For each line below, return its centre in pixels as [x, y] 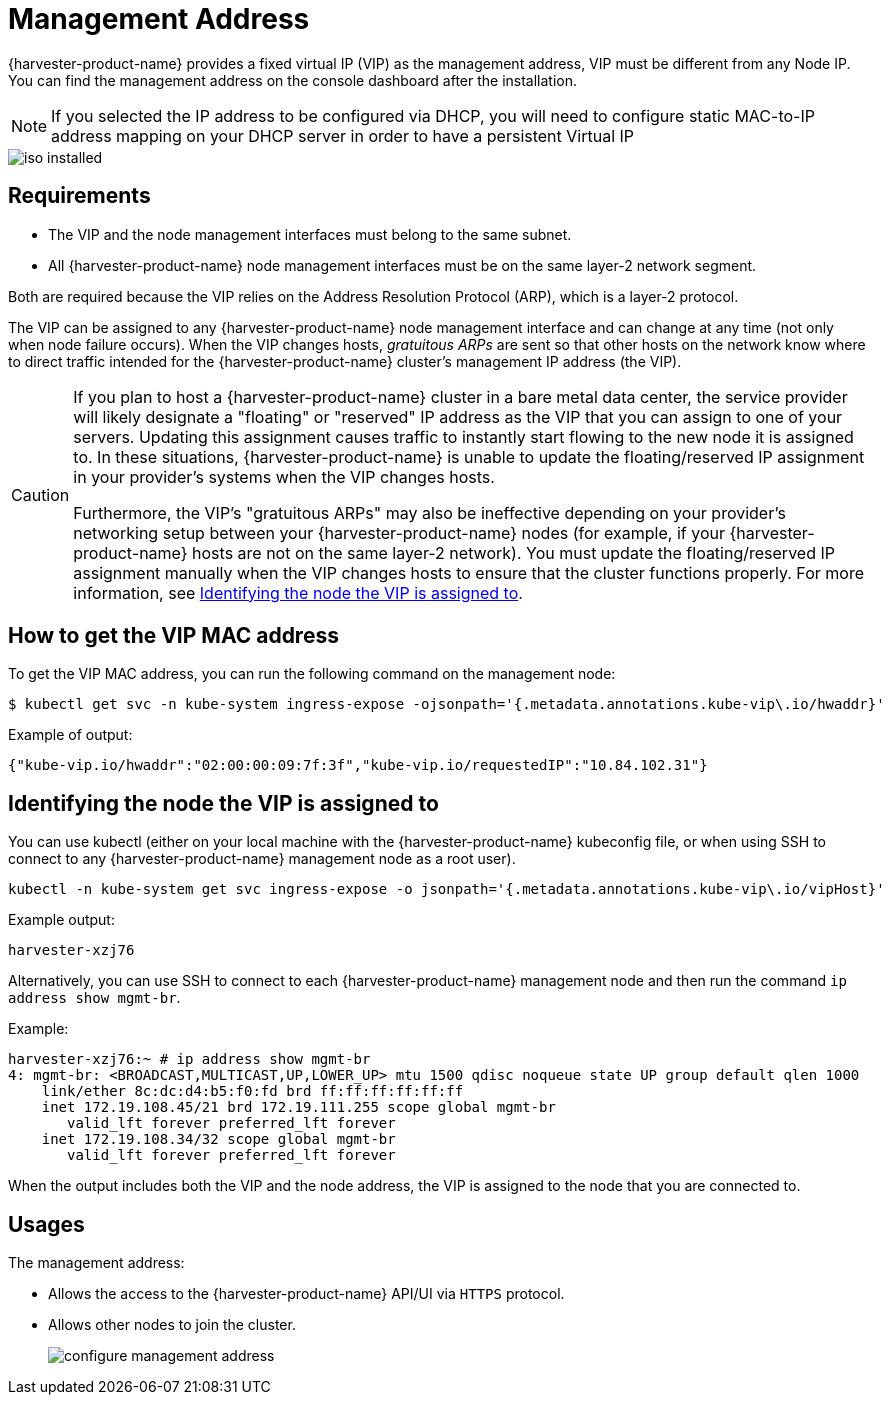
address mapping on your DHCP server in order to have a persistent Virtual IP [343, 135]
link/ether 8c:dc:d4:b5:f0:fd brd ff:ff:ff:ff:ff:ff [252, 1091]
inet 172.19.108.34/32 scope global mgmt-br [218, 1139]
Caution [40, 494]
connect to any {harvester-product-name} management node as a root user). [262, 859]
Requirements [79, 196]
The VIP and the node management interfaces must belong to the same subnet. [310, 234]
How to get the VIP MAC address [173, 636]
